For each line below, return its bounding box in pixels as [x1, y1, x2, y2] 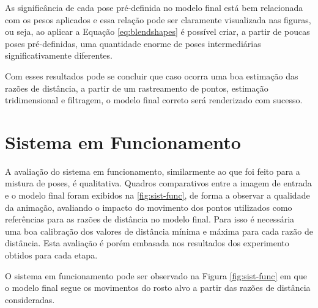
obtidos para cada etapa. [5, 249, 98, 262]
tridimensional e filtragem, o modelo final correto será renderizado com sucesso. [5, 94, 303, 106]
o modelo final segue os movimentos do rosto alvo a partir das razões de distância [5, 281, 311, 294]
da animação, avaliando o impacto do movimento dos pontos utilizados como [5, 200, 292, 213]
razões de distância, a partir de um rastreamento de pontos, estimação [5, 81, 268, 94]
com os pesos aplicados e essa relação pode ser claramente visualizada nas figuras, [5, 13, 311, 26]
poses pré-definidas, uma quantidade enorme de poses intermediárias [5, 37, 261, 50]
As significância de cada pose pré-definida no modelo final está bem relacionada [5, 1, 303, 13]
